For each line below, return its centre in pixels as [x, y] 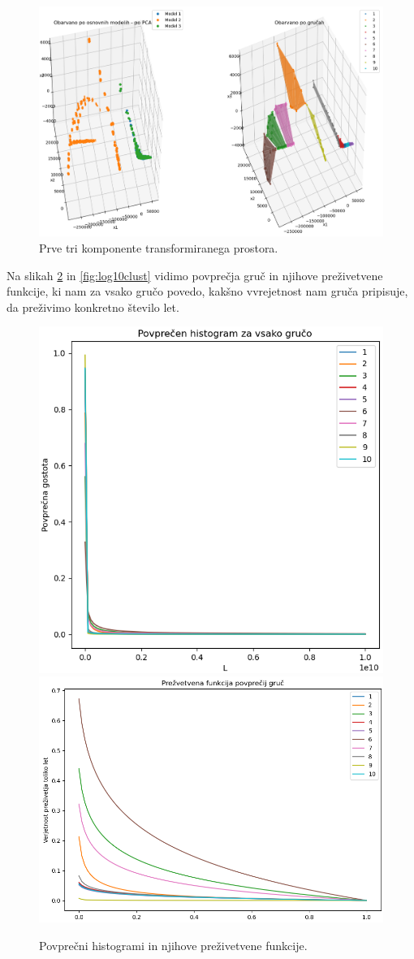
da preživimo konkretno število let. [93, 307]
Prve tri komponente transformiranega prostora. [159, 248]
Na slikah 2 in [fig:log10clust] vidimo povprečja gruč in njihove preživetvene [195, 275]
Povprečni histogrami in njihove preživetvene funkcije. [173, 945]
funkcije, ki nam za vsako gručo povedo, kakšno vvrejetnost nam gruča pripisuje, [207, 291]
